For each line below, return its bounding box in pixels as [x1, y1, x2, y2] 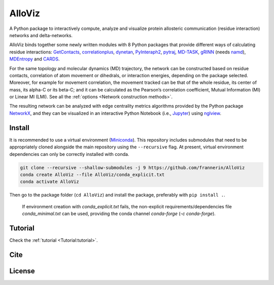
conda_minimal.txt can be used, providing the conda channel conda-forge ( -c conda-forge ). [22, 211, 216, 217]
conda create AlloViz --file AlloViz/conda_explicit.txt [20, 172, 165, 177]
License [9, 267, 35, 275]
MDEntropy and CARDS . [9, 56, 60, 62]
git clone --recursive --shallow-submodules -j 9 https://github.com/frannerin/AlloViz [20, 165, 245, 170]
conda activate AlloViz [20, 179, 80, 185]
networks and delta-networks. [9, 32, 73, 38]
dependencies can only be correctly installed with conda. [9, 151, 129, 157]
